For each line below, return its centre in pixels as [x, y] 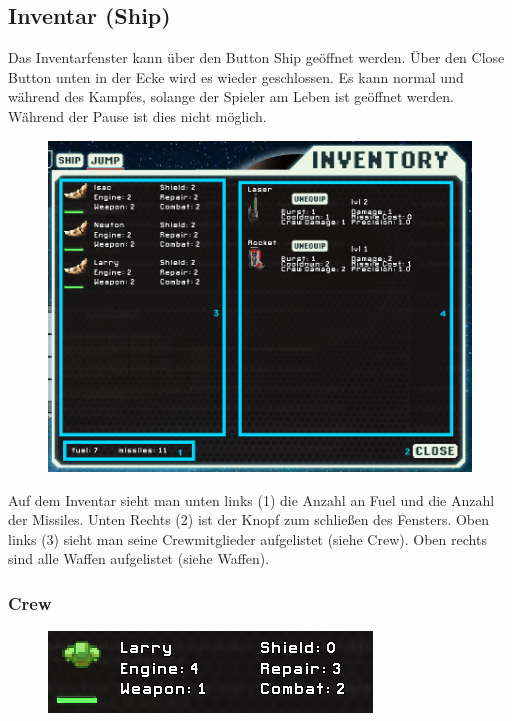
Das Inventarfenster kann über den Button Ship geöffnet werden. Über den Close [256, 57]
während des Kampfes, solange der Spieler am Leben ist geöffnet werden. [231, 96]
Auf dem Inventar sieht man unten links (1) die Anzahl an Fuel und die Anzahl [251, 499]
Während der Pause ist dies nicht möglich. [137, 115]
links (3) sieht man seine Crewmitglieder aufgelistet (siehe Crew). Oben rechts [247, 538]
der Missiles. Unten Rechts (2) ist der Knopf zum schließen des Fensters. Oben [249, 519]
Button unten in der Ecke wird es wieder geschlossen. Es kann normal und [236, 76]
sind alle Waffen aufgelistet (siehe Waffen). [139, 558]
